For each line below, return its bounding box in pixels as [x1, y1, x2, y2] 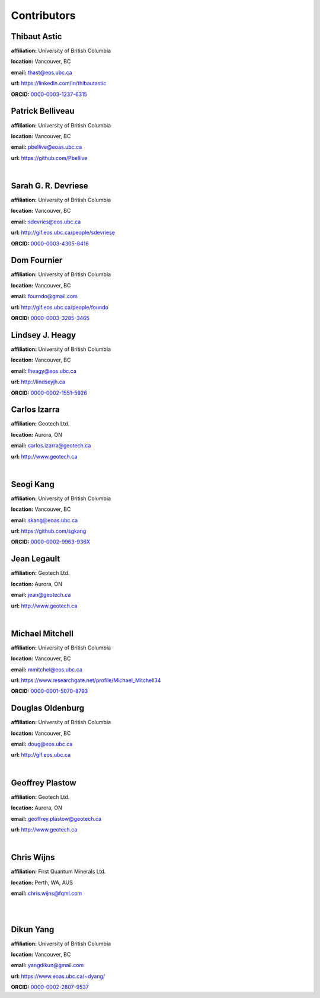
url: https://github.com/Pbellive [11, 154, 88, 161]
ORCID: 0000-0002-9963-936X [11, 538, 90, 545]
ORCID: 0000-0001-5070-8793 [11, 687, 88, 695]
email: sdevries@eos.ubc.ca [11, 218, 81, 225]
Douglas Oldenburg [11, 703, 85, 714]
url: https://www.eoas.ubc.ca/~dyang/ [11, 973, 105, 980]
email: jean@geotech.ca [11, 591, 71, 599]
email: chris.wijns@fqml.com [11, 890, 82, 897]
